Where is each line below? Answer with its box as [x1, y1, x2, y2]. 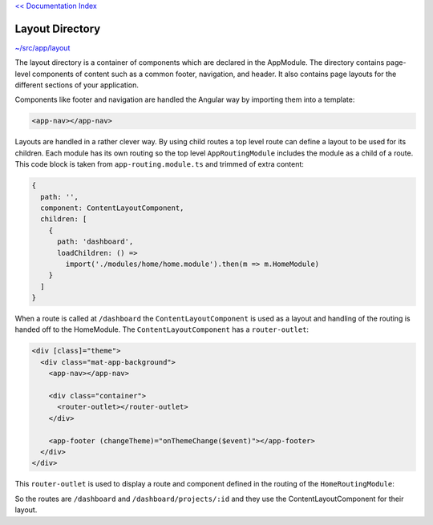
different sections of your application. [14, 80, 140, 90]
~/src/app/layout [14, 42, 71, 52]
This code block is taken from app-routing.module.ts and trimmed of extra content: [14, 160, 305, 169]
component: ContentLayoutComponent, [40, 203, 184, 212]
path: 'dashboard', [57, 237, 134, 246]
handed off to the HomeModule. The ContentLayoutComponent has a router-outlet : [14, 325, 309, 334]
